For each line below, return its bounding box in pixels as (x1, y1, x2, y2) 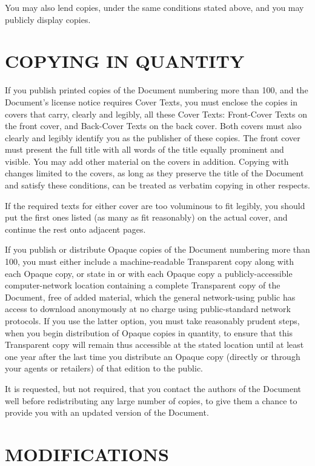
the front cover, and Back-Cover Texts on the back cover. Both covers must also (5, 119, 302, 132)
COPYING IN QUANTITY (5, 48, 245, 73)
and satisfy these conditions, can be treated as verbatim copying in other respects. (5, 179, 310, 191)
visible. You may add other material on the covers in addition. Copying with (5, 155, 289, 167)
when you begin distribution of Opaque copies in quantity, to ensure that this (5, 326, 293, 339)
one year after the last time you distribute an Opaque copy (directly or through (5, 350, 300, 362)
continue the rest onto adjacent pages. (5, 222, 146, 235)
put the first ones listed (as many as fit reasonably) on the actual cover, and (5, 211, 288, 224)
